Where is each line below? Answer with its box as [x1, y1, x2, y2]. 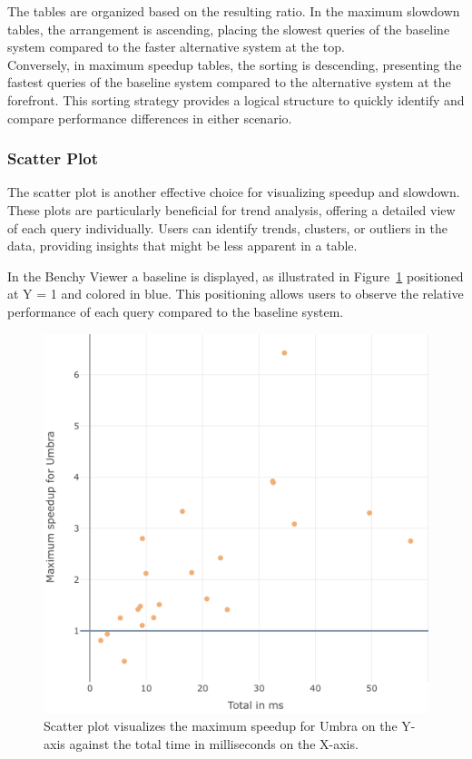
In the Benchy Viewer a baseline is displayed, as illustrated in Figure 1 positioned [7, 266, 464, 285]
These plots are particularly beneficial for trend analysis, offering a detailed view [7, 200, 456, 219]
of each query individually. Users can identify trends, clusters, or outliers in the [7, 218, 447, 237]
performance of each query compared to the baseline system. [7, 301, 344, 320]
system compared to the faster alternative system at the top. [7, 37, 345, 56]
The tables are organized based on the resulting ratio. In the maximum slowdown [7, 2, 460, 20]
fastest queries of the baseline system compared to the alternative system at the [7, 73, 451, 92]
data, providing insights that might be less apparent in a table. [7, 236, 358, 255]
